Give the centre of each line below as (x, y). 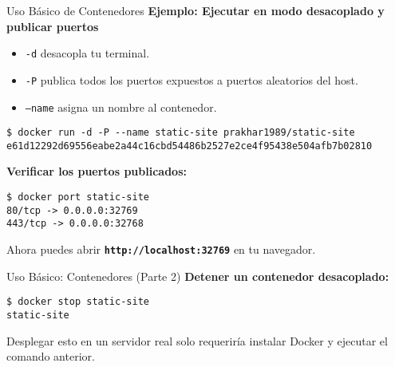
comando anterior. (51, 356)
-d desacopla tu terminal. (87, 53)
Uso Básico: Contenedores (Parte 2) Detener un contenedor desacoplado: (198, 276)
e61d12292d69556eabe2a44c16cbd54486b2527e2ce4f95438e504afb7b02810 (190, 146)
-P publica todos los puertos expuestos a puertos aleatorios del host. (192, 79)
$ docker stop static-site (78, 302)
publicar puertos (53, 26)
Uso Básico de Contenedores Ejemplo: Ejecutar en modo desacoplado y (196, 10)
